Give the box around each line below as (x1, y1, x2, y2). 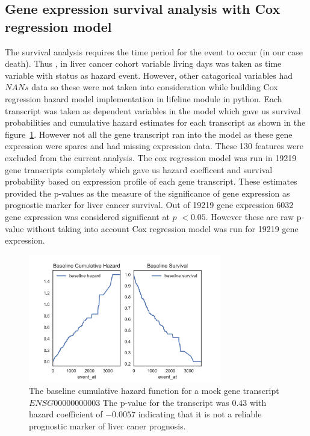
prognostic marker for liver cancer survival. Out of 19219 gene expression (5, 198, 274, 211)
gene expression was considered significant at (5, 210, 170, 223)
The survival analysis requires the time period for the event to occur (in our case (5, 45, 303, 58)
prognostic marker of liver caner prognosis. (29, 419, 186, 432)
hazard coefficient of (29, 408, 103, 420)
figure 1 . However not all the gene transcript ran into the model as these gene (5, 127, 293, 140)
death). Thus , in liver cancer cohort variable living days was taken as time (5, 57, 282, 70)
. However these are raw (205, 210, 294, 223)
